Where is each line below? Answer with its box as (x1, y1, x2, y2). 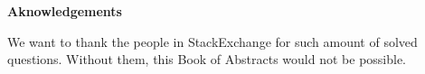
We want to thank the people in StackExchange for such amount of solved (7, 32, 418, 51)
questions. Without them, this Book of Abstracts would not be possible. (7, 50, 407, 69)
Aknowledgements (7, 2, 122, 20)
